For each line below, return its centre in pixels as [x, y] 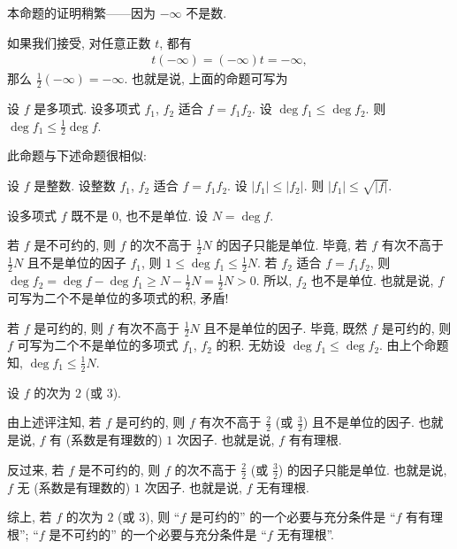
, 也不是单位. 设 [163, 215]
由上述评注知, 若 [54, 422]
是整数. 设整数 [75, 186]
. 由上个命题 [414, 345]
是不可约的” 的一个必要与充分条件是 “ [158, 534]
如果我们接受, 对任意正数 [79, 42]
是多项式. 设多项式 [87, 108]
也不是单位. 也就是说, [373, 280]
